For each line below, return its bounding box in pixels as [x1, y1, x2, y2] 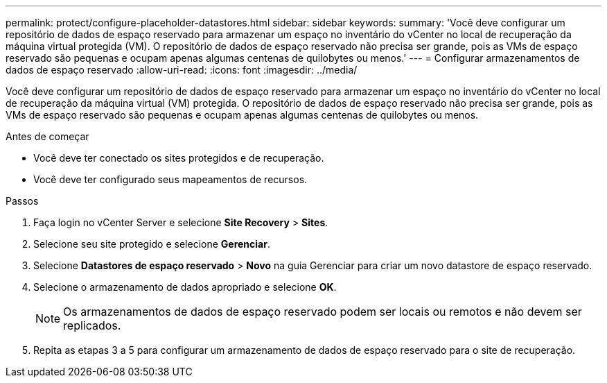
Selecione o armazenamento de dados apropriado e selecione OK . [33, 281, 337, 293]
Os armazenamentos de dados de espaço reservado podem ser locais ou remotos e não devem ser [63, 305, 582, 318]
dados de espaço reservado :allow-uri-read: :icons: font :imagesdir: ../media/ [6, 64, 358, 76]
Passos [6, 195, 39, 207]
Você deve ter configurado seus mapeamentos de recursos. [33, 173, 308, 185]
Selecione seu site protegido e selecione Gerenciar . [33, 238, 270, 250]
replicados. [63, 318, 121, 332]
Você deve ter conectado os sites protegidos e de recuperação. [33, 152, 324, 164]
